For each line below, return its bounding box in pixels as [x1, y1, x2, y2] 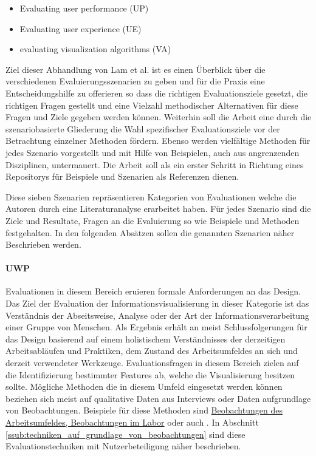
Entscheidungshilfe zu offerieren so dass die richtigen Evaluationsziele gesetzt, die [5, 86, 307, 99]
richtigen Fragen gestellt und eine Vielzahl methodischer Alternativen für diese [5, 98, 298, 111]
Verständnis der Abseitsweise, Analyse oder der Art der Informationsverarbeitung [5, 308, 309, 321]
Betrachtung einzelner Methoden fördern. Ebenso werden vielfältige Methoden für [5, 134, 311, 147]
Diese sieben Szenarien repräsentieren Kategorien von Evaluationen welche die [5, 190, 297, 203]
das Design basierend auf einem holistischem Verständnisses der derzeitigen [5, 332, 286, 345]
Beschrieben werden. [5, 238, 81, 251]
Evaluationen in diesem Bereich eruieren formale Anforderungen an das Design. [5, 285, 301, 298]
